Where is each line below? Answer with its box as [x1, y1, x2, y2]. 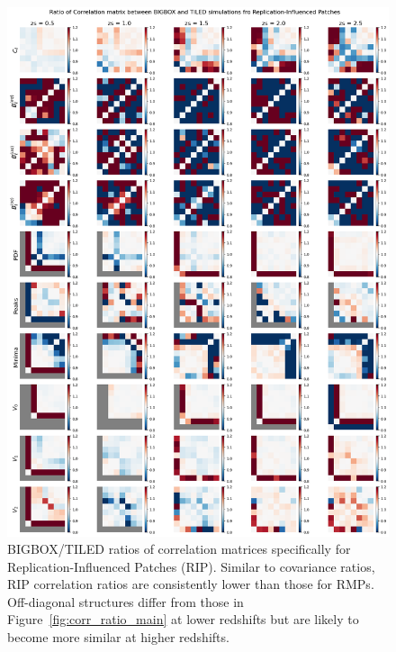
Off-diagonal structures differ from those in [7, 592, 244, 611]
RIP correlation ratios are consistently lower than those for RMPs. [7, 575, 374, 593]
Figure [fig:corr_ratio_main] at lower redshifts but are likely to [7, 610, 359, 629]
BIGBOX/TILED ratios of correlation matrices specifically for [7, 539, 351, 558]
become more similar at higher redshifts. [7, 628, 229, 647]
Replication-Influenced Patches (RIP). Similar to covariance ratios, [7, 557, 375, 575]
